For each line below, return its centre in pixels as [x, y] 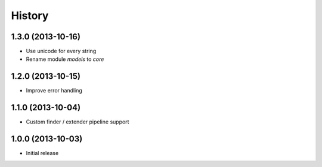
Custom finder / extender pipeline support [78, 122]
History [30, 16]
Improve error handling [54, 91]
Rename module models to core [65, 59]
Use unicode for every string [61, 51]
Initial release [42, 153]
